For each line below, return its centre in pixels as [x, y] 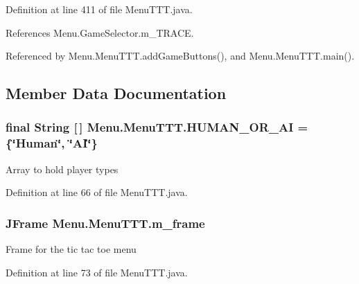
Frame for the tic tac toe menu [71, 249]
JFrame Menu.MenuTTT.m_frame [105, 223]
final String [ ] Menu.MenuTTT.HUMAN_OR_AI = [157, 127]
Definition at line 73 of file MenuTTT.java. [97, 272]
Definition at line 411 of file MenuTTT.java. [99, 9]
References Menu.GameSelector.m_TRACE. [100, 32]
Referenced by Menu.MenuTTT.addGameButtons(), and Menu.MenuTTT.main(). [180, 56]
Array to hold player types [62, 169]
